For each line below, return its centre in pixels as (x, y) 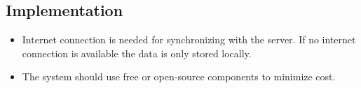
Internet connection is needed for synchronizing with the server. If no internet (189, 39)
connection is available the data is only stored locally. (137, 53)
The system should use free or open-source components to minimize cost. (179, 76)
